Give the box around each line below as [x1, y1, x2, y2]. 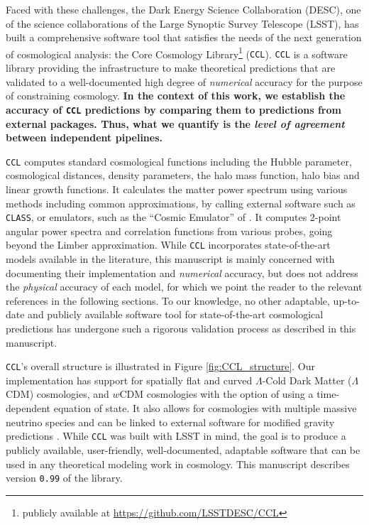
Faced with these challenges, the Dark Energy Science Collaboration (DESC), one [6, 2, 361, 16]
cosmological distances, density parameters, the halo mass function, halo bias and [6, 168, 360, 183]
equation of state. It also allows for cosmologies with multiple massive [53, 401, 357, 416]
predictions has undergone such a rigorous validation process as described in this [6, 321, 356, 336]
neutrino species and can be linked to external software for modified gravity [6, 414, 335, 429]
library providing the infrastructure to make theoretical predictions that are [6, 60, 336, 75]
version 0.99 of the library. [6, 470, 123, 485]
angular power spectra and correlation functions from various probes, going [6, 223, 333, 238]
